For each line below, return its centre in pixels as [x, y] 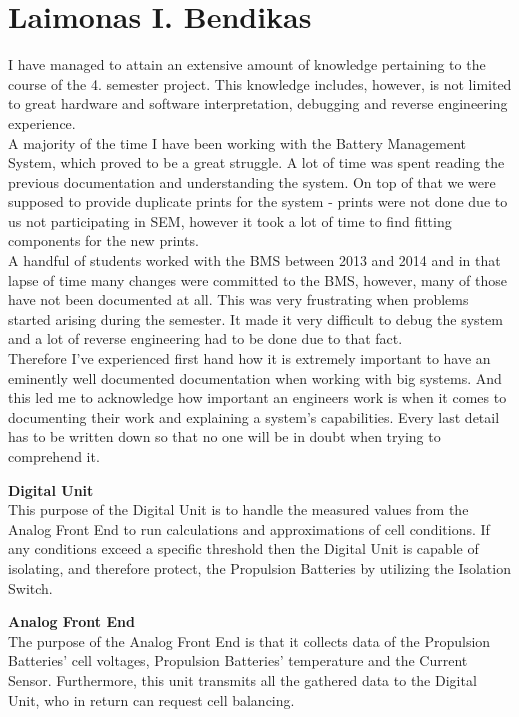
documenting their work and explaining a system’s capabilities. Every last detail [254, 416]
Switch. [30, 587]
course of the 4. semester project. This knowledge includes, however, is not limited [260, 83]
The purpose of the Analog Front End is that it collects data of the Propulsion [249, 640]
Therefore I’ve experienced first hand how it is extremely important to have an [249, 358]
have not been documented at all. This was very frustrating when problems [238, 299]
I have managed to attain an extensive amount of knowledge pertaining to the [247, 64]
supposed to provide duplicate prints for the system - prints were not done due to [258, 201]
